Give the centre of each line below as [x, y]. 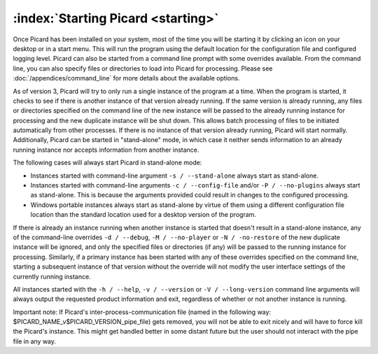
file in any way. [34, 341]
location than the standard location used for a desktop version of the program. [143, 215]
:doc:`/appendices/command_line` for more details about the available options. [126, 78]
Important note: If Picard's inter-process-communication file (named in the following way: [142, 312]
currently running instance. [52, 276]
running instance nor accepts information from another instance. [106, 150]
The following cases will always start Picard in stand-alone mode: [107, 163]
